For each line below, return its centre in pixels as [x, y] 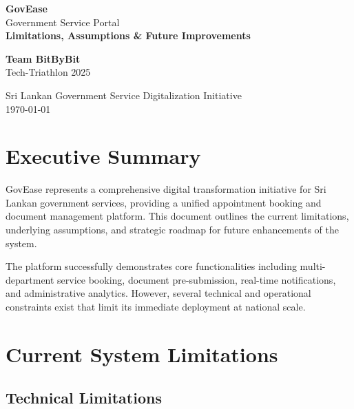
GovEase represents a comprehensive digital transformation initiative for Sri [166, 189]
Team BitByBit [43, 58]
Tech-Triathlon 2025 [48, 72]
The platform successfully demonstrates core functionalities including [151, 266]
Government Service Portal [63, 22]
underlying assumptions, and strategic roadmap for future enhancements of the [173, 230]
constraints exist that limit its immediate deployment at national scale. [156, 307]
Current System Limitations [142, 354]
